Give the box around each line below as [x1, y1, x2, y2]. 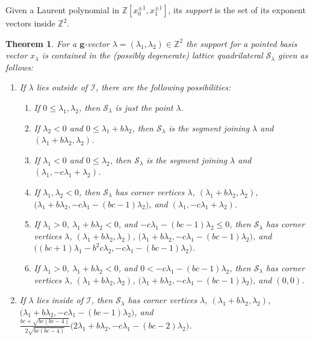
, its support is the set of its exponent [168, 4, 306, 16]
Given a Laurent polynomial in [5, 4, 119, 16]
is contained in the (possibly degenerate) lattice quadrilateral [42, 49, 263, 61]
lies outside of [36, 81, 88, 93]
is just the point [115, 101, 173, 113]
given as [278, 49, 308, 61]
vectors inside [5, 17, 55, 29]
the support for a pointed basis [186, 37, 297, 49]
